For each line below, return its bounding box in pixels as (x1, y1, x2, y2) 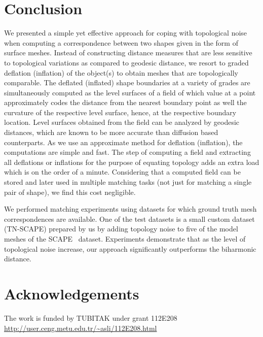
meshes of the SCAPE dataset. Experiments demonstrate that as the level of (4, 233, 246, 244)
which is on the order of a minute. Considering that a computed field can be (4, 166, 241, 177)
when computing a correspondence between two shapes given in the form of (4, 37, 238, 48)
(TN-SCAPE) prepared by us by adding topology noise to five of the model (4, 223, 238, 234)
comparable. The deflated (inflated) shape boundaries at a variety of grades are (4, 77, 250, 88)
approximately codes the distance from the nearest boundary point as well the (4, 97, 247, 108)
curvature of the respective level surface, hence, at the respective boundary (4, 107, 237, 117)
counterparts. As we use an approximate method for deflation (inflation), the (4, 137, 243, 147)
